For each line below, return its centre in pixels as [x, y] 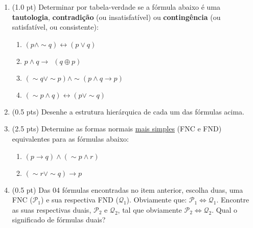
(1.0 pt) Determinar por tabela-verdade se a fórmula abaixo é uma [116, 7]
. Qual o [225, 209]
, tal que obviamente [150, 209]
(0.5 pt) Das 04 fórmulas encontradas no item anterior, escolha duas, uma [128, 189]
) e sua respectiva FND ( [80, 200]
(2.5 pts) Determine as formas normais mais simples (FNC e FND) [117, 129]
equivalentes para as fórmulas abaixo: [70, 138]
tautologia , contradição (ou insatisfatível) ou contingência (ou [116, 17]
